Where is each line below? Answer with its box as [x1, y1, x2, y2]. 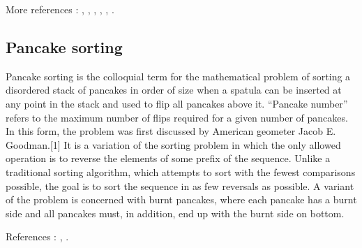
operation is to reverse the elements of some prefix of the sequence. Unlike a [6, 151, 331, 166]
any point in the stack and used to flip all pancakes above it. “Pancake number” [6, 96, 348, 110]
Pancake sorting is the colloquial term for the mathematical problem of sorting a [6, 68, 351, 83]
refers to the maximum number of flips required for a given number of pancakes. [6, 110, 348, 124]
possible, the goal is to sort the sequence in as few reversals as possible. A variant [6, 178, 354, 193]
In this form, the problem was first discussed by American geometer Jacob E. [6, 124, 336, 138]
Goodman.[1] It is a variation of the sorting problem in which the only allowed [6, 137, 341, 152]
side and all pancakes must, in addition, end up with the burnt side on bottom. [6, 205, 345, 220]
